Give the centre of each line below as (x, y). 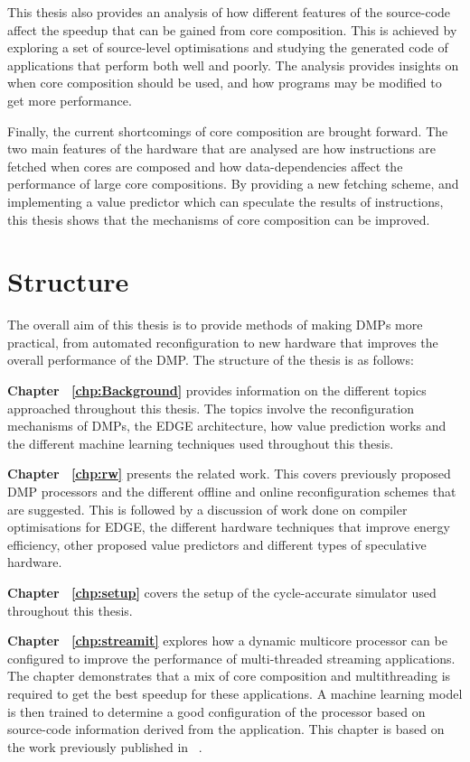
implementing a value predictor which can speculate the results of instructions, (226, 201)
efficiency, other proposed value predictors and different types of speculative (217, 544)
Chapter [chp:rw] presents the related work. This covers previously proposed (229, 474)
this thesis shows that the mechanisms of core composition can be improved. (219, 219)
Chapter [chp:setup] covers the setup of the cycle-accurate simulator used (222, 592)
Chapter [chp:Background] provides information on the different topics (217, 390)
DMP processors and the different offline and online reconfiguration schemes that (232, 491)
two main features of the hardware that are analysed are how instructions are (221, 149)
